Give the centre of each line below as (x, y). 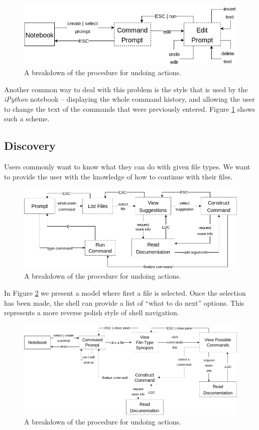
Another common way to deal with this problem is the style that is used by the (126, 89)
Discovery (30, 146)
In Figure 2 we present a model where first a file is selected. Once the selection (125, 292)
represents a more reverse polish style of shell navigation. (92, 312)
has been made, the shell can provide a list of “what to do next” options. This (124, 302)
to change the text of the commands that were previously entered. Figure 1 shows (130, 109)
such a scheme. (27, 119)
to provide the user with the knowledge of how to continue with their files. (118, 176)
